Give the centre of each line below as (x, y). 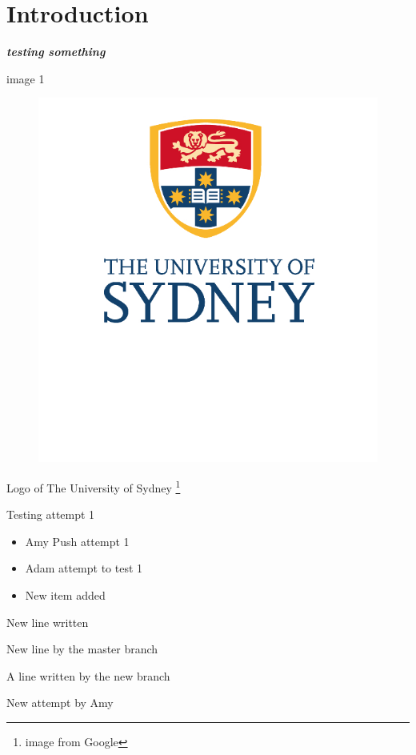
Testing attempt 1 (51, 514)
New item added (65, 595)
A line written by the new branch (88, 675)
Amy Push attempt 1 (77, 541)
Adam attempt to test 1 (84, 568)
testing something (56, 52)
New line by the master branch (82, 649)
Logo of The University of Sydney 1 (94, 486)
